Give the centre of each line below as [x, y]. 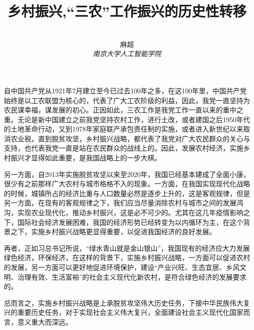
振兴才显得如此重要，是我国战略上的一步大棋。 [86, 158]
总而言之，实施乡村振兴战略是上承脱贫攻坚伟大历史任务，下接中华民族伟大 [124, 302]
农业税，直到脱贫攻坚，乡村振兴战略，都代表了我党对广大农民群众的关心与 [130, 138]
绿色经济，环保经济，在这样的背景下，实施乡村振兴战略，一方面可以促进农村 [127, 257]
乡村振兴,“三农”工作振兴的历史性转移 [127, 11]
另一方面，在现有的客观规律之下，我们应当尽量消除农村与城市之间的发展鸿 [124, 203]
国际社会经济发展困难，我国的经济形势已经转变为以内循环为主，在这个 [130, 222]
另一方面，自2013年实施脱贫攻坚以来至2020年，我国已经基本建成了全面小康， [127, 174]
